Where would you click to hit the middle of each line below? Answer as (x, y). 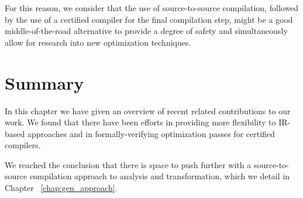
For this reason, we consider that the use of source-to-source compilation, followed (152, 8)
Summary (44, 82)
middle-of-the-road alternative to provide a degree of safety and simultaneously (146, 31)
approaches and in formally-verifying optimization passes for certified (151, 133)
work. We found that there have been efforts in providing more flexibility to (140, 122)
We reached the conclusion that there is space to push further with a (128, 164)
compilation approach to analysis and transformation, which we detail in (159, 176)
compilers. (23, 145)
